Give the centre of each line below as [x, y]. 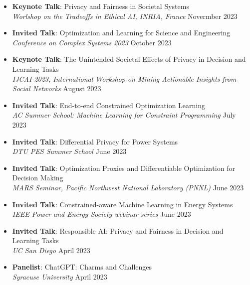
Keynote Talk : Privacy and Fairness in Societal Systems [101, 6]
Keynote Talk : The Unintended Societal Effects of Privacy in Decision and [129, 59]
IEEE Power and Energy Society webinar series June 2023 [102, 214]
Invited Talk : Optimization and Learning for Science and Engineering [121, 33]
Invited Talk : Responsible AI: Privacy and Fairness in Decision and [118, 230]
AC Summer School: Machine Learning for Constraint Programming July [124, 115]
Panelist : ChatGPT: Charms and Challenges [82, 267]
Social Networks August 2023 [57, 88]
